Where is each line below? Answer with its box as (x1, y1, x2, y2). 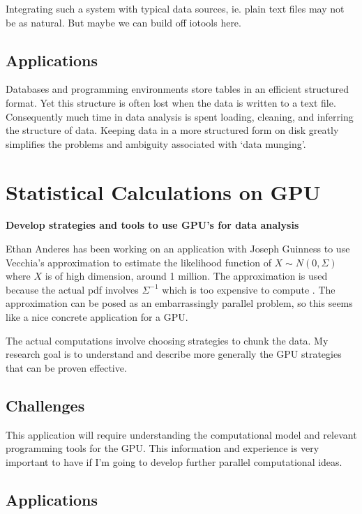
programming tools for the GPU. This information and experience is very (6, 441, 319, 455)
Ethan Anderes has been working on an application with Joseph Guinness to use (6, 241, 350, 256)
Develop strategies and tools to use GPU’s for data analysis (6, 218, 299, 232)
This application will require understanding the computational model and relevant (6, 427, 357, 441)
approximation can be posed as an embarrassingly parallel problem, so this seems (6, 296, 353, 310)
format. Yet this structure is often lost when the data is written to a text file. (6, 95, 336, 109)
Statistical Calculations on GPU (6, 177, 321, 206)
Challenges (6, 394, 85, 416)
